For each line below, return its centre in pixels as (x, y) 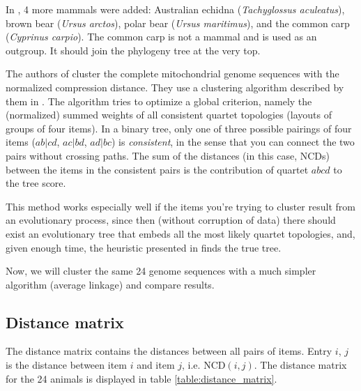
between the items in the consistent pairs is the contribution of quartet (157, 169)
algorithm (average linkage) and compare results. (110, 284)
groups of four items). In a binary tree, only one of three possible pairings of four (179, 128)
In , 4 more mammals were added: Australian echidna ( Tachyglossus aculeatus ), (175, 9)
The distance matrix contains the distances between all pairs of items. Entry (169, 351)
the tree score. (36, 183)
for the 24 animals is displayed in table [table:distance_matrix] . (141, 378)
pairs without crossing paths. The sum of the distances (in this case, (152, 155)
